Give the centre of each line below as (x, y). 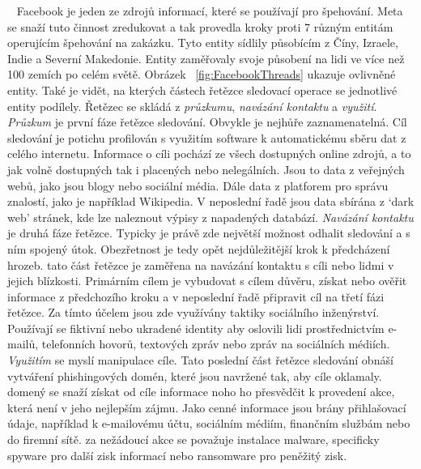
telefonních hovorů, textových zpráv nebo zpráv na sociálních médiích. (216, 344)
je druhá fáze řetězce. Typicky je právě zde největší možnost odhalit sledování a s (209, 233)
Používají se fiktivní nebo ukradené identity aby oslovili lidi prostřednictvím (196, 328)
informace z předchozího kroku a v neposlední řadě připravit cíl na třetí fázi (196, 296)
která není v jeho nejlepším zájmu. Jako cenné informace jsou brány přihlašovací (207, 407)
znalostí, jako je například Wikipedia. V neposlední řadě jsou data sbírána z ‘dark (211, 201)
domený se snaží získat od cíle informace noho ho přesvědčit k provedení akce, (201, 392)
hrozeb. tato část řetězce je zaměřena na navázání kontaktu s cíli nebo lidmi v (201, 264)
